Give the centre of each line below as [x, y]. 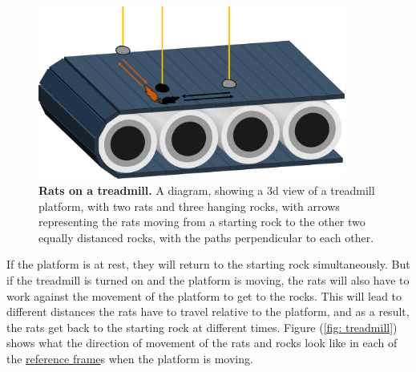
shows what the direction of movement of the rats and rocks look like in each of [202, 343]
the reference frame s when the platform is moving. [130, 358]
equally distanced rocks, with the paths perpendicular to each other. [206, 237]
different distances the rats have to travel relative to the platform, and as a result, [208, 311]
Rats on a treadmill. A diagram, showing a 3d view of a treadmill [207, 190]
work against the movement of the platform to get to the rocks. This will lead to [204, 295]
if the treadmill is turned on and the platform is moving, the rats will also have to [208, 279]
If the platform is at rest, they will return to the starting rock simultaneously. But [208, 264]
